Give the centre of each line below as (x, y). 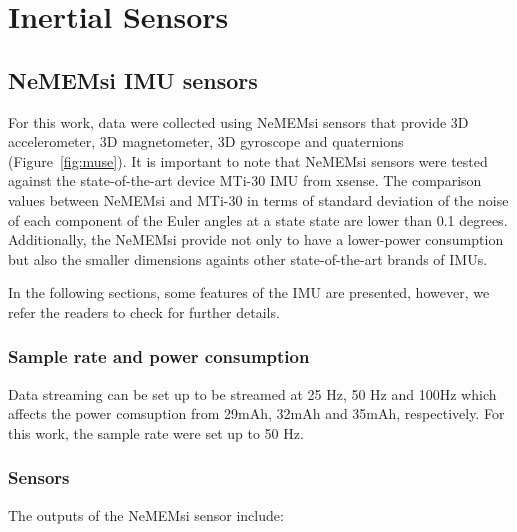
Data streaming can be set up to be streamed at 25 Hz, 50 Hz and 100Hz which (252, 393)
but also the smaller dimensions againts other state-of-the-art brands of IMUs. (248, 258)
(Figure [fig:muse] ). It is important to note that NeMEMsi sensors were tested (248, 160)
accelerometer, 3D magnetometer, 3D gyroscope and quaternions (206, 141)
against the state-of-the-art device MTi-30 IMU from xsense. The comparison (245, 180)
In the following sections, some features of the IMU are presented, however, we (249, 292)
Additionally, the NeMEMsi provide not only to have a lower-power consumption (256, 239)
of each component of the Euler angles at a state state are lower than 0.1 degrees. (258, 219)
